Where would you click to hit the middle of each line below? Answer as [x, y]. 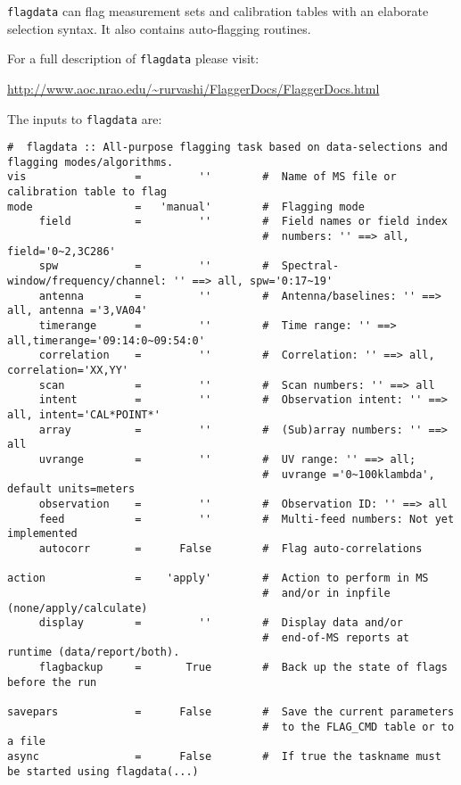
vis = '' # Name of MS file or [202, 177]
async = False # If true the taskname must [224, 757]
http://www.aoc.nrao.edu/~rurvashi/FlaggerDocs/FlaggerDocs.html [193, 88]
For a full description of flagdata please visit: [133, 58]
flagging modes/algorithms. [91, 162]
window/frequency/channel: [87, 281]
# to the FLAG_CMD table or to [358, 727]
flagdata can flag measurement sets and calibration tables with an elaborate [218, 11]
